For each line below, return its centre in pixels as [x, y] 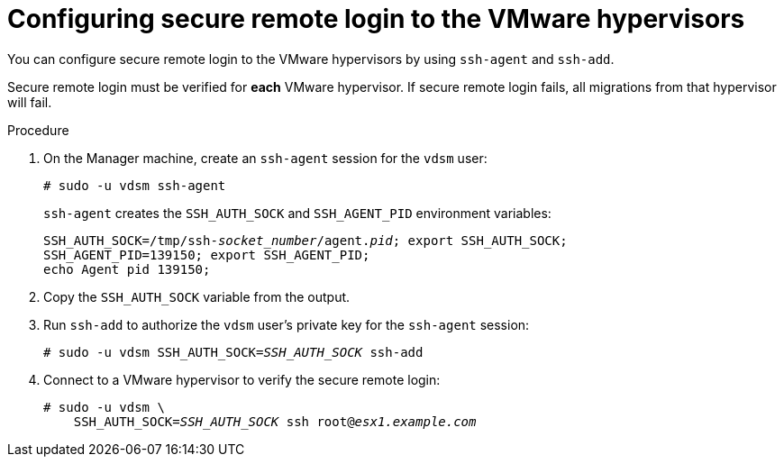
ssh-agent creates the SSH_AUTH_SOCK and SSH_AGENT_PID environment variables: [297, 213]
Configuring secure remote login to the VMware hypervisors [376, 19]
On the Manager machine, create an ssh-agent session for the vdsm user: [265, 158]
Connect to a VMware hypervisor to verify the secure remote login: [242, 379]
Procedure [38, 130]
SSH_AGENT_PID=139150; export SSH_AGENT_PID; [207, 255]
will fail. [30, 102]
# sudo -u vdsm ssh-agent [135, 185]
